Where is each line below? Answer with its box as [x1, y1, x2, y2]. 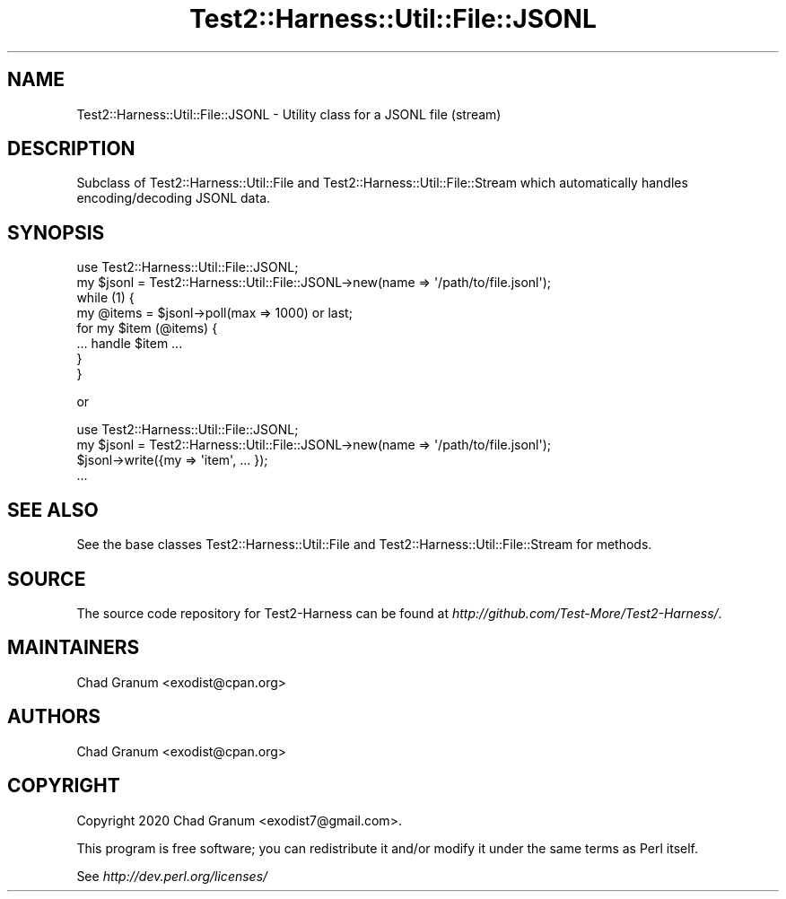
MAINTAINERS [7, 636, 140, 659]
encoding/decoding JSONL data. [76, 190, 271, 206]
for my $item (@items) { [76, 320, 218, 336]
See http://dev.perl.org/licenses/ [76, 868, 268, 884]
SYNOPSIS [7, 221, 105, 244]
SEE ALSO [7, 498, 99, 521]
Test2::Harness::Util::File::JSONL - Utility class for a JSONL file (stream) [76, 106, 502, 122]
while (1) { [76, 290, 135, 306]
